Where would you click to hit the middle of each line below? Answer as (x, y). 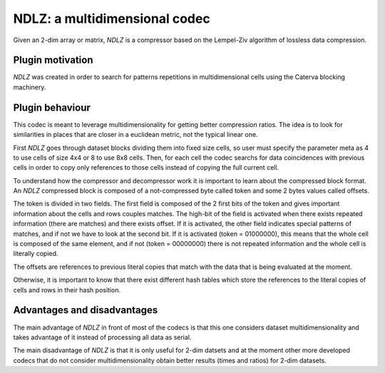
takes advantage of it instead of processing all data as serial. (102, 337)
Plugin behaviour (52, 107)
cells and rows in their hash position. (67, 290)
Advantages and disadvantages (86, 310)
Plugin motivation (53, 60)
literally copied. (36, 254)
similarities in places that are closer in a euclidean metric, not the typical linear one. (135, 135)
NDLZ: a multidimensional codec (112, 19)
